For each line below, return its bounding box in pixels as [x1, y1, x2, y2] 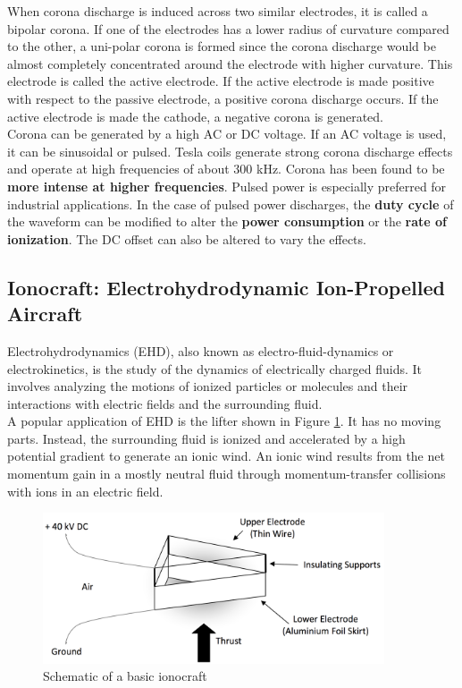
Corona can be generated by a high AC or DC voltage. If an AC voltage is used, [7, 124, 447, 143]
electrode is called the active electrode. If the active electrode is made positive [7, 72, 434, 90]
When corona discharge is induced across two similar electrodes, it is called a [7, 2, 428, 20]
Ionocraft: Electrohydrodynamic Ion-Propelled [7, 273, 445, 301]
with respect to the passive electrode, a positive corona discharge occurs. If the [7, 89, 439, 107]
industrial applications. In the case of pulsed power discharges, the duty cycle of [7, 194, 454, 213]
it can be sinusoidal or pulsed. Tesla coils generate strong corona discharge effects [7, 141, 453, 160]
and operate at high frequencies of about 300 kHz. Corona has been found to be [7, 159, 445, 178]
